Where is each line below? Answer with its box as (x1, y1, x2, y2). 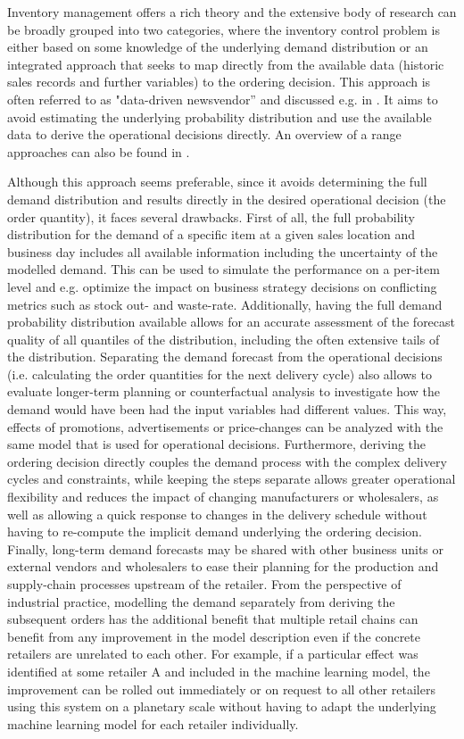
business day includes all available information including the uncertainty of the (7, 242, 438, 261)
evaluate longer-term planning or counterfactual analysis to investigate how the (7, 382, 440, 401)
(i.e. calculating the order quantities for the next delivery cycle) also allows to (7, 364, 432, 383)
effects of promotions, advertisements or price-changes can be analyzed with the (7, 417, 443, 436)
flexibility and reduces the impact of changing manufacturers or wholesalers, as (7, 487, 439, 506)
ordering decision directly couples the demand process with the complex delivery (7, 452, 447, 470)
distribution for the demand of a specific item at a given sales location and (7, 225, 415, 244)
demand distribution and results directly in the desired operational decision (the (7, 189, 446, 208)
